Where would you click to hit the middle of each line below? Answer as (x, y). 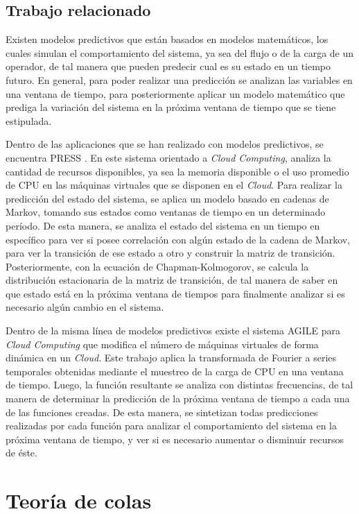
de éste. (21, 453)
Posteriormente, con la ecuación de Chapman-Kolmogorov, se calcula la (157, 266)
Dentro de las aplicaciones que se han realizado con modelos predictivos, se (165, 144)
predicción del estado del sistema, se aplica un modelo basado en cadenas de (167, 198)
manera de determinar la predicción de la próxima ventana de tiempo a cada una (178, 399)
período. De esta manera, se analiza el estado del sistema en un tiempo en (163, 225)
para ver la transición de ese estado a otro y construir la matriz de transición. (170, 253)
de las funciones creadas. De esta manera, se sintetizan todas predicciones (162, 412)
